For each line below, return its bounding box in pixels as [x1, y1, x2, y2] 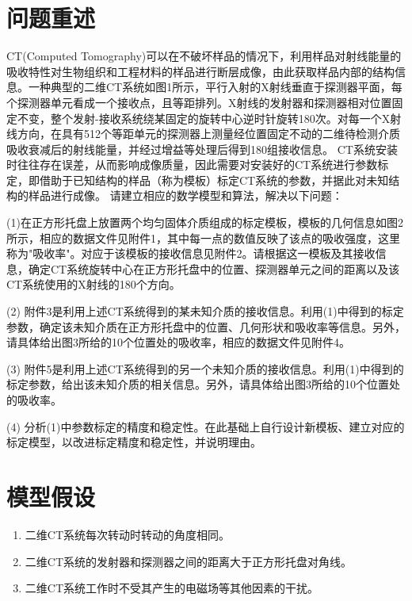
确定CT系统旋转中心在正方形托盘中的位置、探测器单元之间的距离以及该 [28, 260, 400, 277]
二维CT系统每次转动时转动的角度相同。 [25, 526, 231, 542]
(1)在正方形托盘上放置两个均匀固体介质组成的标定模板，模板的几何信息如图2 [6, 214, 403, 231]
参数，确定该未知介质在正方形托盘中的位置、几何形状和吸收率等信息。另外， [6, 318, 406, 335]
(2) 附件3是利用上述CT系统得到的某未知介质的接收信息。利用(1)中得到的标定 [6, 303, 404, 320]
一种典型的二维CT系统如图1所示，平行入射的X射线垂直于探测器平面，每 [28, 78, 402, 95]
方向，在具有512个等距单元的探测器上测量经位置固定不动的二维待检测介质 [17, 125, 400, 142]
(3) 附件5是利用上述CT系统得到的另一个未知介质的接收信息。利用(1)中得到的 [6, 360, 404, 377]
